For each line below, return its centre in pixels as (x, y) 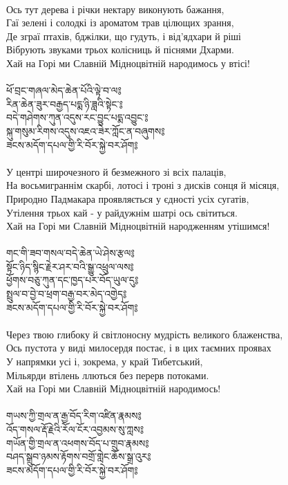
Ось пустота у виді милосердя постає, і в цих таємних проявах (139, 348)
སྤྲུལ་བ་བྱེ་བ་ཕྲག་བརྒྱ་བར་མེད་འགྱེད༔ (67, 294)
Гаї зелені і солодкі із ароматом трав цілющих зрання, (120, 22)
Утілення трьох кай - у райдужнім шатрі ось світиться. (122, 212)
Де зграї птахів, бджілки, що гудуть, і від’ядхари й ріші (124, 36)
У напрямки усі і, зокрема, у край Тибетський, (105, 362)
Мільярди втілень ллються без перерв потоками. (108, 375)
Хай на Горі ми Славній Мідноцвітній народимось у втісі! (128, 63)
